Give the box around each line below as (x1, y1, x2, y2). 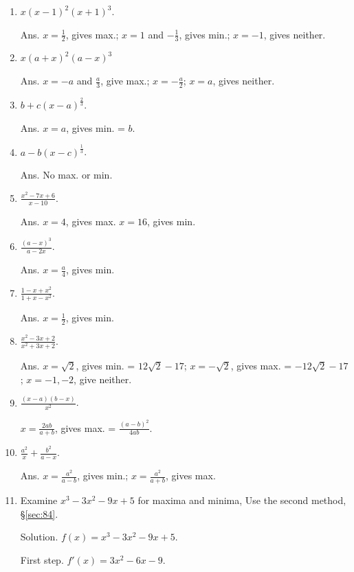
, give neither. (74, 371, 132, 386)
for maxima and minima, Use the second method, (137, 493, 346, 507)
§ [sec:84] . (20, 506, 58, 520)
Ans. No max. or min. (20, 168, 113, 182)
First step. (20, 552, 64, 567)
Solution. (20, 529, 58, 544)
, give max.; (100, 73, 150, 88)
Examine (20, 493, 58, 507)
